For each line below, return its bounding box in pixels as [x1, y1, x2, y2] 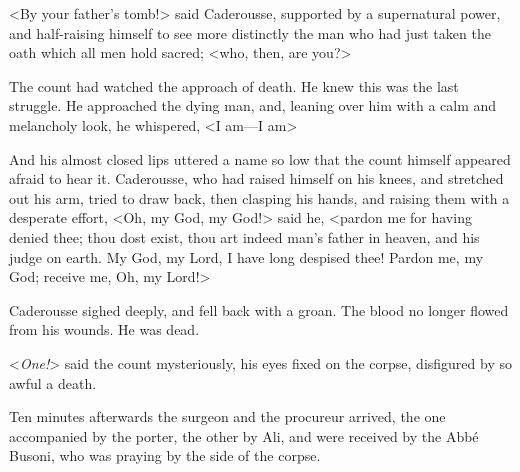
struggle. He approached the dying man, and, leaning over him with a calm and [9, 95, 497, 116]
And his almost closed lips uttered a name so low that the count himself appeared [9, 148, 511, 169]
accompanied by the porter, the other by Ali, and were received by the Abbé [9, 425, 479, 446]
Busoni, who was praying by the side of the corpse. [9, 445, 321, 466]
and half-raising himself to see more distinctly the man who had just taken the [9, 22, 491, 43]
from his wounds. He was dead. [9, 319, 200, 340]
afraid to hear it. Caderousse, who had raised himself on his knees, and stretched [9, 168, 504, 189]
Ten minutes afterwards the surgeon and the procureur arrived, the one [9, 406, 446, 427]
